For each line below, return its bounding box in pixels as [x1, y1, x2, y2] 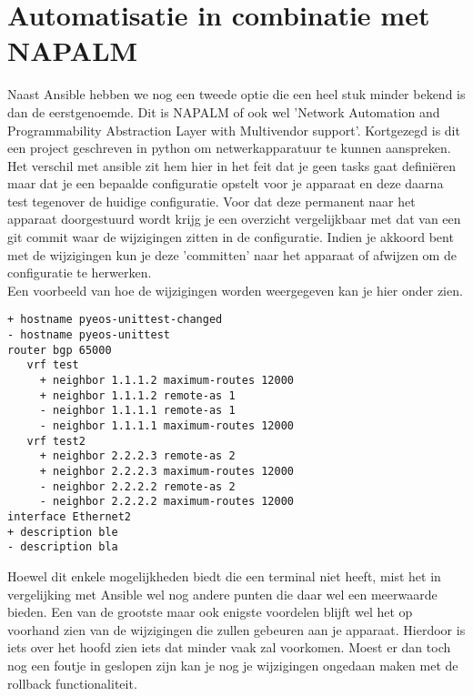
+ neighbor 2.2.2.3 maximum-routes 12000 [39, 465, 294, 478]
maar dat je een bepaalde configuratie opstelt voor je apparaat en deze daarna [7, 174, 444, 193]
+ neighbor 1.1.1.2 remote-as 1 [39, 388, 236, 402]
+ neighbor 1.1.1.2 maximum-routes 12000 [39, 374, 294, 388]
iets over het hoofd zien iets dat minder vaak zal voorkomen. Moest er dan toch [7, 638, 451, 657]
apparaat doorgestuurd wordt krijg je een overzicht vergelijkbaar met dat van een [7, 209, 461, 228]
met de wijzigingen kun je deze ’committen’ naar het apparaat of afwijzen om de [7, 245, 457, 264]
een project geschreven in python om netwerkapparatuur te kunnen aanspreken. [7, 138, 451, 157]
